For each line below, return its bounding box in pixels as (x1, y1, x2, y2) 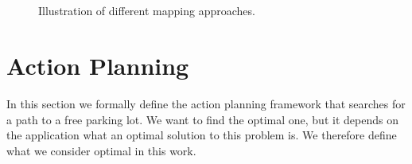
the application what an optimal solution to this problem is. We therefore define (6, 127, 397, 143)
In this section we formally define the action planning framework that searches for (6, 95, 406, 111)
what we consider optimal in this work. (6, 142, 196, 158)
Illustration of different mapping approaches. (38, 2, 255, 19)
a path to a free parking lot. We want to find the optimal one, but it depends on (6, 111, 398, 127)
